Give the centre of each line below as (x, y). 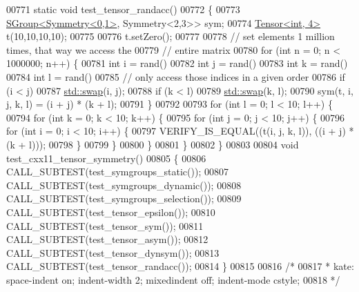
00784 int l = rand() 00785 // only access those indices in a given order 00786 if (176, 76)
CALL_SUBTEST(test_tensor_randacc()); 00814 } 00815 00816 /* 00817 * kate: (180, 266)
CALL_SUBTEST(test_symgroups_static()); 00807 (117, 172)
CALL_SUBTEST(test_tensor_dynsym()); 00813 (113, 252)
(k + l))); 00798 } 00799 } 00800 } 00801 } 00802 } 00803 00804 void (153, 144)
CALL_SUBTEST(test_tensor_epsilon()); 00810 (111, 212)
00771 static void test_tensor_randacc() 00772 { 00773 (123, 9)
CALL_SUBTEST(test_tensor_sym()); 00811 (105, 225)
